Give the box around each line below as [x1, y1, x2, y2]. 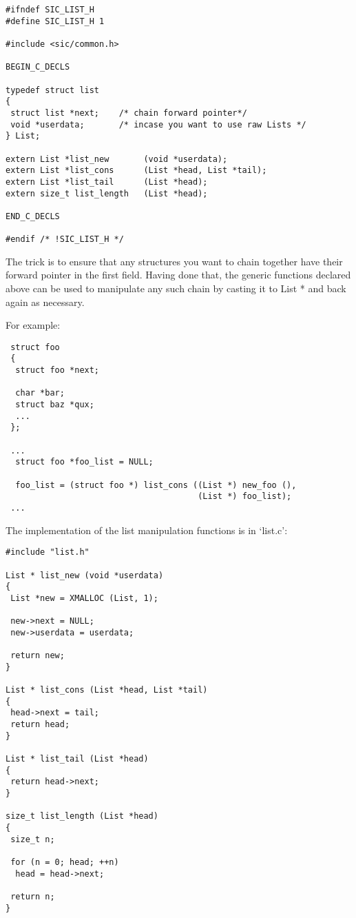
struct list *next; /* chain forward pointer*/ [10, 108, 247, 118]
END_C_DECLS [6, 211, 60, 221]
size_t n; [10, 834, 55, 844]
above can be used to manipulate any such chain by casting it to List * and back [6, 280, 346, 295]
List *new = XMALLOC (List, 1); [10, 593, 158, 603]
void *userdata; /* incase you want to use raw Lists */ [10, 119, 306, 130]
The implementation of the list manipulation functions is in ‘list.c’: [6, 522, 288, 537]
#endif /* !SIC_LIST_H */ [6, 234, 124, 245]
